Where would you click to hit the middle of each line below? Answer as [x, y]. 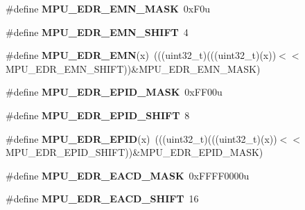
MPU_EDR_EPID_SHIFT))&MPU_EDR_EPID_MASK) [134, 152]
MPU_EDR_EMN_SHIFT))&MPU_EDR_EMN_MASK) [133, 68]
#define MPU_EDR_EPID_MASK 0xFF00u [114, 92]
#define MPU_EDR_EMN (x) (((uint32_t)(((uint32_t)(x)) [141, 55]
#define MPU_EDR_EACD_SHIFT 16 [102, 199]
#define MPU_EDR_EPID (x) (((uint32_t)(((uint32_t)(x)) [141, 138]
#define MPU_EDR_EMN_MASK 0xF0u [108, 8]
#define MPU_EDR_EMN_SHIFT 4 [97, 32]
